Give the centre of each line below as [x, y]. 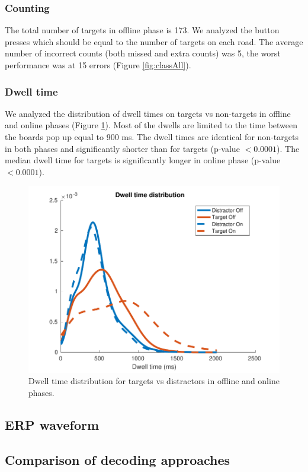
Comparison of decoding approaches [118, 459]
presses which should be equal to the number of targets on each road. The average [154, 41]
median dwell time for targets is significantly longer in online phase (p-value [143, 160]
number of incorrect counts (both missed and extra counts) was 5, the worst [143, 53]
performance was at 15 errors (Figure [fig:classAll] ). [98, 65]
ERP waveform [52, 424]
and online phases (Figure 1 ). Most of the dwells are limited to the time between [151, 125]
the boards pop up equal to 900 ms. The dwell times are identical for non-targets [152, 137]
